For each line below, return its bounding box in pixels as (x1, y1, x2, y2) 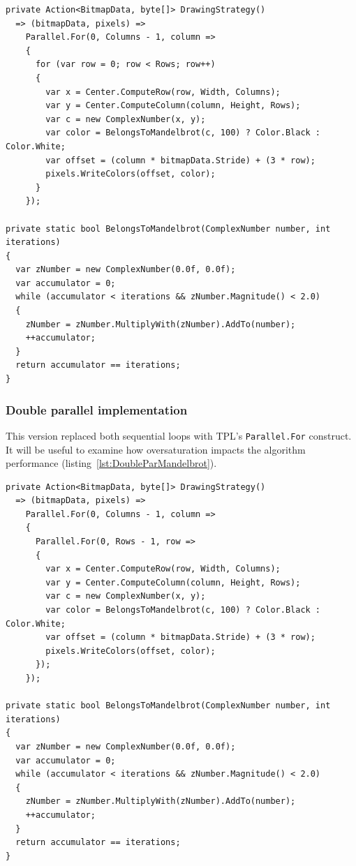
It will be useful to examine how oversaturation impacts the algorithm (6, 442, 306, 456)
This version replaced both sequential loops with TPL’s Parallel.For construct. (6, 428, 352, 442)
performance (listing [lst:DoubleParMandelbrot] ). (6, 456, 217, 470)
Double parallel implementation (6, 401, 188, 418)
